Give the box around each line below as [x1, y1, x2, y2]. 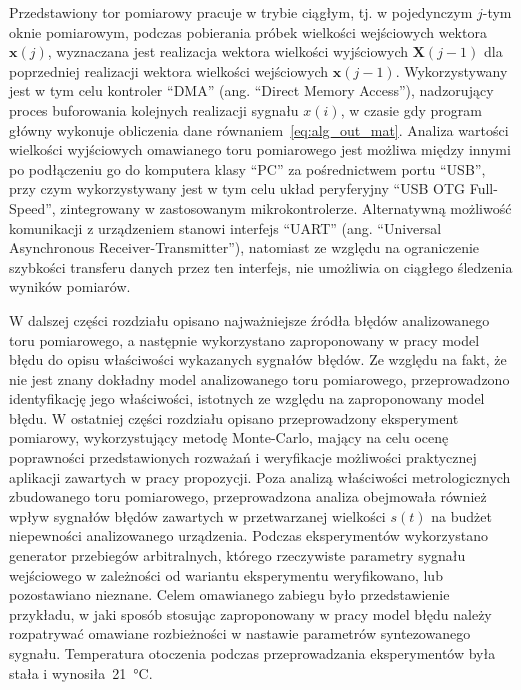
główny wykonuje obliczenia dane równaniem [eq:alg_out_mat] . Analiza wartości [9, 119, 509, 140]
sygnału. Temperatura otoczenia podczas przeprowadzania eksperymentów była [9, 643, 496, 663]
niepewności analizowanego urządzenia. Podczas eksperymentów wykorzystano [9, 525, 488, 546]
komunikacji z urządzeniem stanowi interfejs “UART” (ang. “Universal [9, 217, 442, 238]
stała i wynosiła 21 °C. [9, 662, 153, 683]
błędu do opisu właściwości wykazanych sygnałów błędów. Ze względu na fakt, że [9, 349, 507, 370]
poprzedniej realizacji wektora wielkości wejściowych [9, 60, 329, 81]
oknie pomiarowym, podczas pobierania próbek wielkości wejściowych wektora [9, 21, 487, 42]
